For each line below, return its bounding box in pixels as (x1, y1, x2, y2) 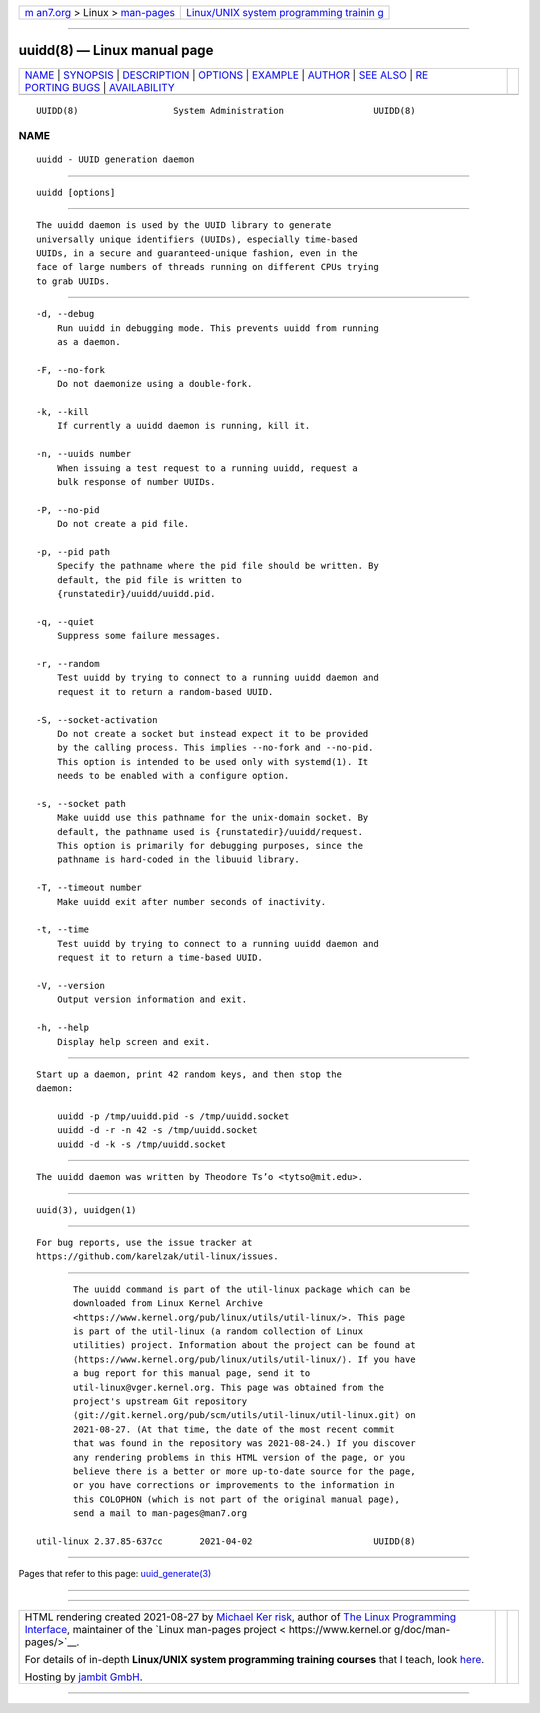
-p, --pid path (36, 546, 111, 557)
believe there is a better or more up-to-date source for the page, (73, 1465, 416, 1477)
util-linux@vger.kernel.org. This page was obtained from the (73, 1381, 385, 1393)
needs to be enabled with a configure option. (56, 770, 290, 782)
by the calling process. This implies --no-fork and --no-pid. (56, 742, 374, 754)
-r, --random (36, 658, 100, 669)
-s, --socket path (36, 798, 127, 809)
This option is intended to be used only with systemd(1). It (56, 756, 369, 767)
